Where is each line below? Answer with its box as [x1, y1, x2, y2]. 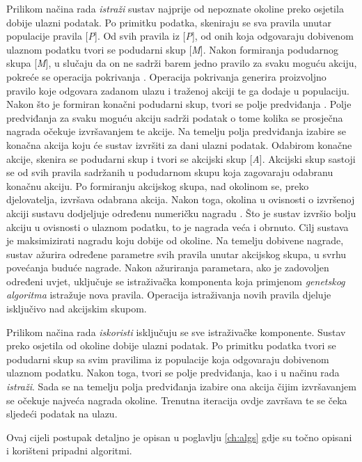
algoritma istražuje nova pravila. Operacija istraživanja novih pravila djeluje [6, 287, 331, 302]
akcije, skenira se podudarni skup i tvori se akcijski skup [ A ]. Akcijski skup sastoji [6, 151, 356, 166]
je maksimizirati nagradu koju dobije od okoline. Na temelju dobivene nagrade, [6, 233, 344, 248]
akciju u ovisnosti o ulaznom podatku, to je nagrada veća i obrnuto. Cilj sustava [6, 219, 349, 234]
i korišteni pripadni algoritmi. [6, 443, 132, 458]
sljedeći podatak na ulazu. [6, 406, 118, 421]
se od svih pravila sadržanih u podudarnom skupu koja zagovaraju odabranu [6, 165, 333, 180]
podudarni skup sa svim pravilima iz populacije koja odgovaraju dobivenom [6, 351, 329, 366]
